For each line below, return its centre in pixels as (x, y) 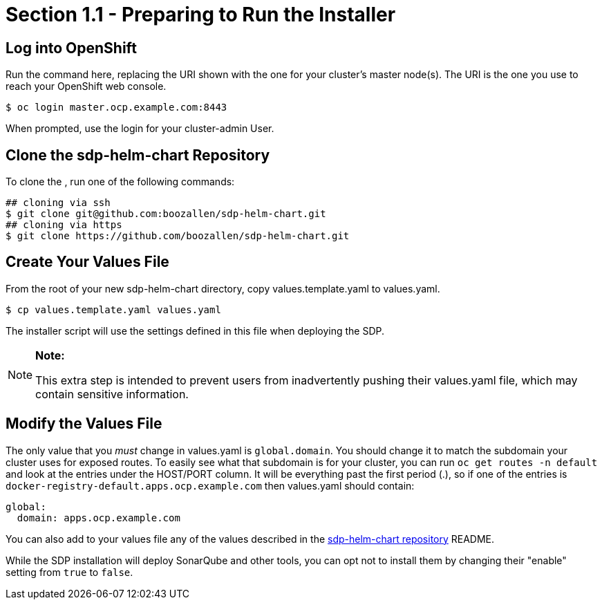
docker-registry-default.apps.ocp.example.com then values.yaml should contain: (210, 485)
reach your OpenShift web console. (86, 86)
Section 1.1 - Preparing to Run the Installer (201, 15)
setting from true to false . (69, 572)
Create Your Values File (87, 262)
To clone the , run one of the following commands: (120, 182)
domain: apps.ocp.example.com (98, 518)
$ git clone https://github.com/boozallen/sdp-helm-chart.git (178, 236)
